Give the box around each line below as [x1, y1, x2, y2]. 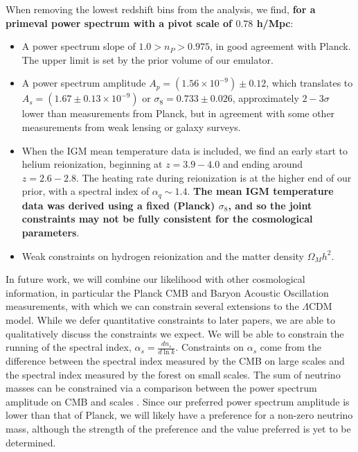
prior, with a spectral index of [21, 184, 150, 198]
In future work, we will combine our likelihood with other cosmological [6, 272, 305, 286]
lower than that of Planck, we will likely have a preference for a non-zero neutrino [6, 408, 353, 422]
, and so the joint [228, 198, 312, 212]
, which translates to [266, 76, 353, 90]
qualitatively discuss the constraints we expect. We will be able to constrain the [6, 326, 344, 340]
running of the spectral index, [6, 340, 132, 354]
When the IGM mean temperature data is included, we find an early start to [21, 143, 348, 157]
